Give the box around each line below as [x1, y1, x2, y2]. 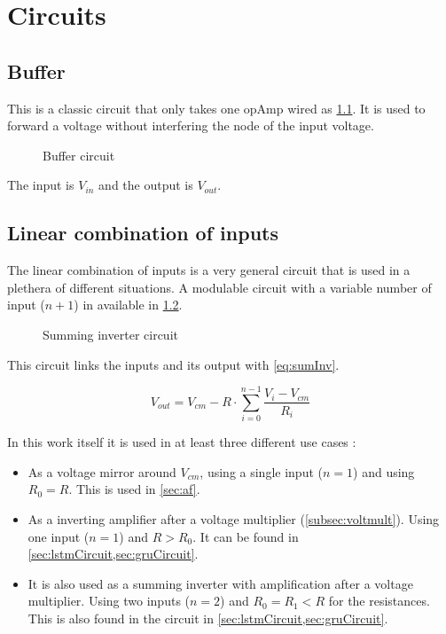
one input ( [27, 527, 90, 545]
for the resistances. [328, 591, 430, 610]
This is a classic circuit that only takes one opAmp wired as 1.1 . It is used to [7, 98, 426, 117]
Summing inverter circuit [43, 325, 178, 343]
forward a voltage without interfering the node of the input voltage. [7, 116, 374, 135]
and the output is [98, 176, 193, 194]
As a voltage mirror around [27, 462, 176, 481]
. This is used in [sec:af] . [68, 480, 200, 498]
